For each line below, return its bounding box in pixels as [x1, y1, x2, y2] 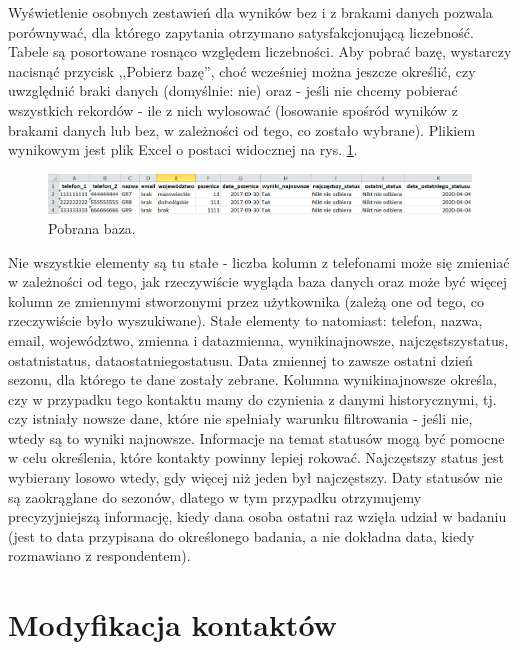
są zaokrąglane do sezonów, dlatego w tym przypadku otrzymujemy [8, 486, 422, 507]
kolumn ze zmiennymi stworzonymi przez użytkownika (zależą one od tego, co [8, 290, 485, 311]
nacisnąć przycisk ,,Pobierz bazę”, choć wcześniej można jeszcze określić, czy [8, 60, 476, 81]
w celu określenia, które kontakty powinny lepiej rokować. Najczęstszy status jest [8, 447, 504, 468]
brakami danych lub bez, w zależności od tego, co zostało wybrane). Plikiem [8, 119, 476, 140]
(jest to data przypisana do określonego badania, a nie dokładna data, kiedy [8, 525, 475, 546]
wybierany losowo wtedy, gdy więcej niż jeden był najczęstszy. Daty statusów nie [8, 467, 503, 488]
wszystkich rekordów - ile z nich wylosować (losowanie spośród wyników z [8, 99, 459, 120]
